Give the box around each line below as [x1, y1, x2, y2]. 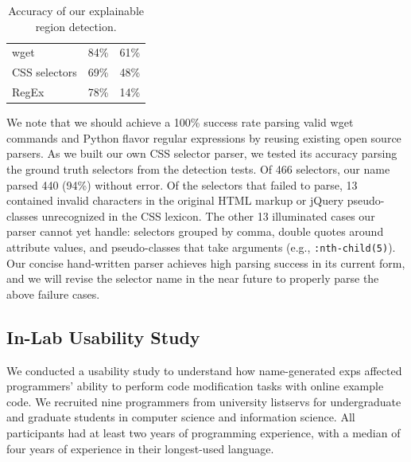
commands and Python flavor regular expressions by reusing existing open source [6, 129, 401, 146]
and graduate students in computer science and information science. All [6, 409, 355, 425]
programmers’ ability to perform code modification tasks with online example [6, 378, 384, 394]
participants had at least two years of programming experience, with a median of [6, 424, 401, 440]
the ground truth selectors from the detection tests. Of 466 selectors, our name [6, 161, 390, 177]
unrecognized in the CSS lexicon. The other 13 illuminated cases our [41, 207, 375, 224]
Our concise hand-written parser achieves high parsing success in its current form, [6, 254, 405, 271]
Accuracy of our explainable [8, 2, 144, 18]
